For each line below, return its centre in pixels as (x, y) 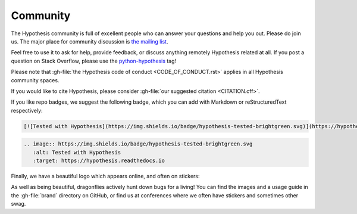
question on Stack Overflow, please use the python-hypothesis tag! (94, 61)
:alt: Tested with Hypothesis (77, 152)
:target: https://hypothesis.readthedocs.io (99, 161)
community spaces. (35, 80)
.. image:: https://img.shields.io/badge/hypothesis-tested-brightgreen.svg (138, 144)
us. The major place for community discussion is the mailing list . (90, 41)
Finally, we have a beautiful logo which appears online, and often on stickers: (105, 176)
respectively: (27, 110)
